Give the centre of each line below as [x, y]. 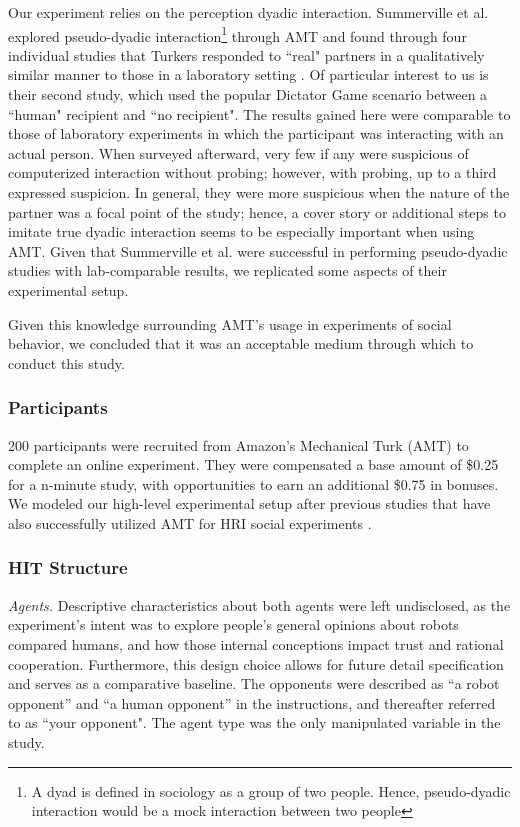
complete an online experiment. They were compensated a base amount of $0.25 [253, 464]
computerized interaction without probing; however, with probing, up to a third [252, 172]
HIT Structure [68, 567]
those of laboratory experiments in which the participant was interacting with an [256, 133]
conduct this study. [66, 362]
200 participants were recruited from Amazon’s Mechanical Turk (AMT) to [238, 444]
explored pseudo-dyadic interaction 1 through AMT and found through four [237, 34]
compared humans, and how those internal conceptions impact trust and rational [256, 643]
